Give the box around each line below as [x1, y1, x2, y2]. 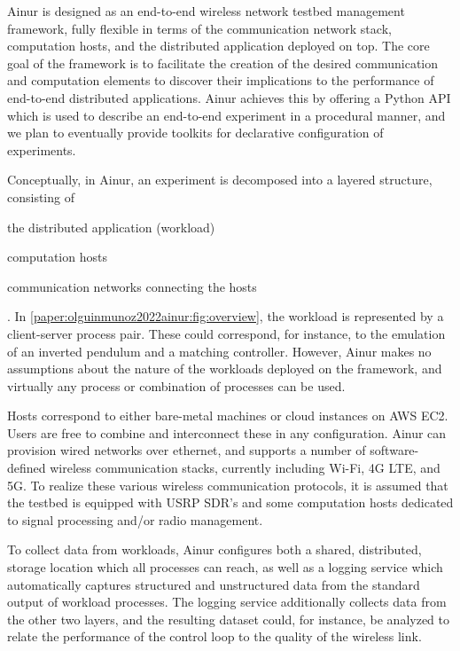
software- [370, 441, 419, 459]
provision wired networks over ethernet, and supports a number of [7, 441, 366, 459]
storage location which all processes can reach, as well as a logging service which [7, 558, 443, 576]
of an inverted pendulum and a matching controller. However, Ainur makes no [7, 341, 432, 360]
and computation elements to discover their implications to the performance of [7, 71, 434, 90]
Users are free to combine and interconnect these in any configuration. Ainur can [7, 423, 447, 442]
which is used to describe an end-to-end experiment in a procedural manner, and [7, 106, 446, 124]
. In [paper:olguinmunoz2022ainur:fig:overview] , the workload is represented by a [7, 307, 444, 325]
